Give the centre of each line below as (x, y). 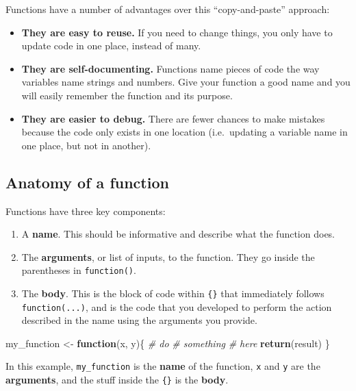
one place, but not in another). (86, 145)
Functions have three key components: (86, 211)
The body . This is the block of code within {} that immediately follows (173, 293)
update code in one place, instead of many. (111, 46)
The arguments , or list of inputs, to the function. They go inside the (168, 256)
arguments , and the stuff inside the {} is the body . (117, 380)
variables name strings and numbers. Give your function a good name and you (186, 82)
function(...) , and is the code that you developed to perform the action (177, 306)
